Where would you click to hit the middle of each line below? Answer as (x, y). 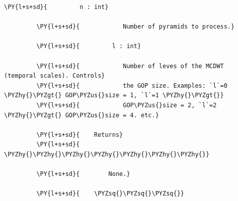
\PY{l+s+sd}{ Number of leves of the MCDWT (130, 66)
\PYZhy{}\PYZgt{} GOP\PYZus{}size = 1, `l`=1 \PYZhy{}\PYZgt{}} (114, 95)
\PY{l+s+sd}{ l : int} (89, 46)
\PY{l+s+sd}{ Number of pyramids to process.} (136, 27)
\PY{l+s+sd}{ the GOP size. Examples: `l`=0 (132, 85)
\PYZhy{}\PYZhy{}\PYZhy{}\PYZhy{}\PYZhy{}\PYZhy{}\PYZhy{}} (107, 154)
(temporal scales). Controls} (55, 76)
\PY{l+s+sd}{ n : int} (56, 7)
